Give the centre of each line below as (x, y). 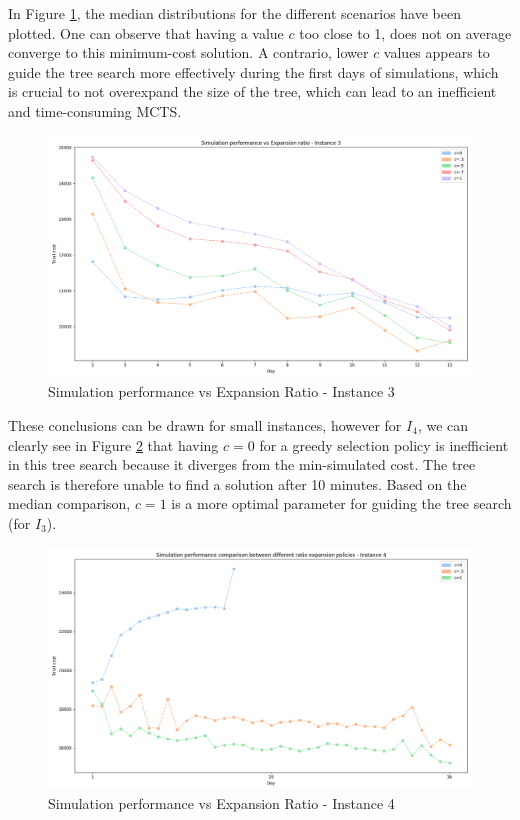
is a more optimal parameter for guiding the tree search (341, 503)
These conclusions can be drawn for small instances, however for (205, 424)
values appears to (436, 52)
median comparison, (69, 503)
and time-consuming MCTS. (95, 110)
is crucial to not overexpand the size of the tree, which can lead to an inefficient (252, 91)
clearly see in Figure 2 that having (113, 444)
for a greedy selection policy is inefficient (384, 444)
